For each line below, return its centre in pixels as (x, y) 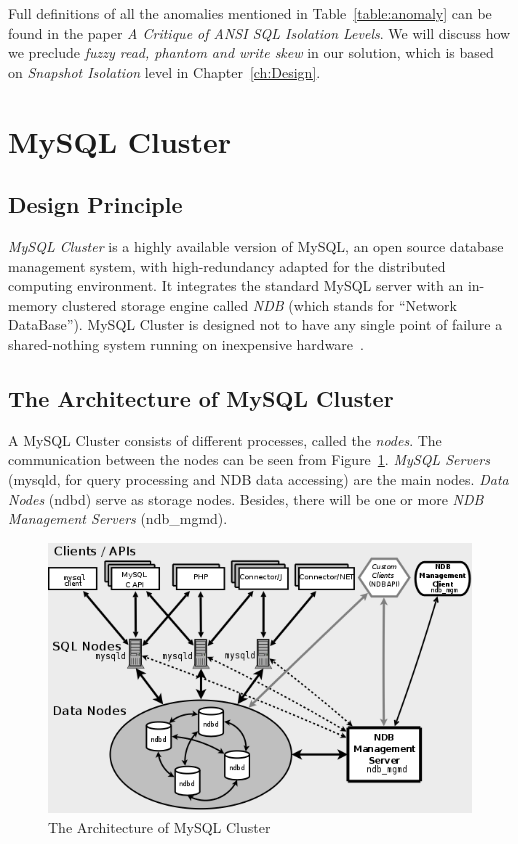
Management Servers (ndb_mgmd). (118, 518)
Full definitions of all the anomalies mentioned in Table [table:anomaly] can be (250, 13)
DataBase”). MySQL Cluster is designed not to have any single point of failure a (255, 324)
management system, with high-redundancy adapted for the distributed (227, 265)
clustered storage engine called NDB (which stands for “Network (259, 304)
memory (33, 304)
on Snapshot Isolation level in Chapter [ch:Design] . (164, 71)
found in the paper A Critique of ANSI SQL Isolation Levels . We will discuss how (259, 32)
